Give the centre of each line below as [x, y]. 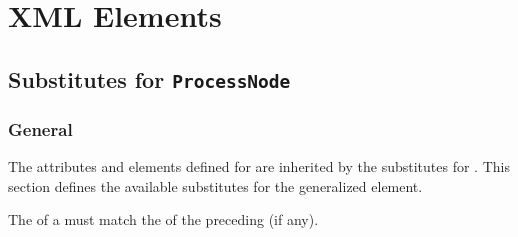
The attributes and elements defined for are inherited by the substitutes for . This [259, 165]
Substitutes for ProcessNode [149, 78]
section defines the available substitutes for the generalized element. [215, 185]
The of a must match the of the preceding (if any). [163, 219]
